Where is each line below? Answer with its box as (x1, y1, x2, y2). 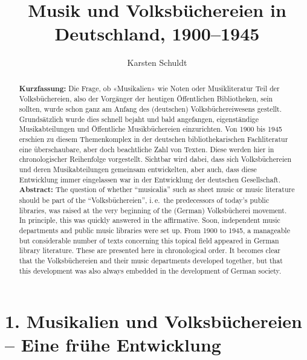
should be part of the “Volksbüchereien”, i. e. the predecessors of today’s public (19, 194, 270, 205)
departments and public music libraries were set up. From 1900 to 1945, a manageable (19, 225, 290, 235)
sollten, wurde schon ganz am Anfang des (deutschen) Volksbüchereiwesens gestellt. (19, 104, 282, 114)
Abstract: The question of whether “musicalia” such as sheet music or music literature (19, 184, 295, 195)
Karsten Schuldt (127, 56, 187, 69)
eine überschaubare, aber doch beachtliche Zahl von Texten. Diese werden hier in (19, 144, 274, 154)
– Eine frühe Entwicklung (5, 332, 221, 357)
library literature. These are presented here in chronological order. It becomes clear (19, 245, 281, 256)
